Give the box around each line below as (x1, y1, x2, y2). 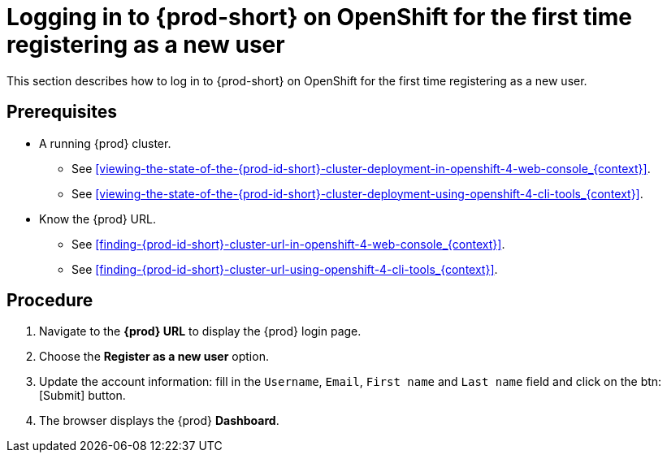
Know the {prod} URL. (39, 211, 156, 226)
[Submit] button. (39, 388, 126, 403)
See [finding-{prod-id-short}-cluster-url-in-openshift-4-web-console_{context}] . (71, 236, 505, 251)
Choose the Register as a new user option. (39, 349, 269, 364)
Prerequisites (6, 102, 117, 123)
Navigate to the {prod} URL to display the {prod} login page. (39, 324, 362, 339)
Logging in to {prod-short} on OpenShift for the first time (6, 3, 632, 31)
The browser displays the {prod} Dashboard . (39, 414, 279, 428)
